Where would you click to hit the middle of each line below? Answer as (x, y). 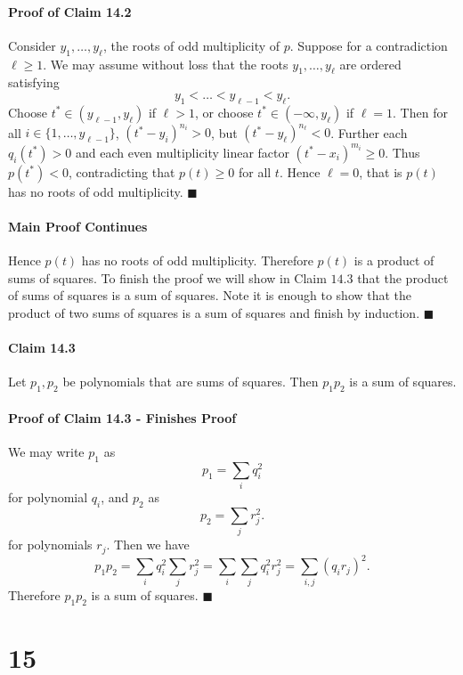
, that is (381, 171)
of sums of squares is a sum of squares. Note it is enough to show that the (210, 295)
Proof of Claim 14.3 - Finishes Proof (122, 417)
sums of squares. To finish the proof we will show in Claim (167, 277)
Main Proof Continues (78, 226)
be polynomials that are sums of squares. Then (191, 382)
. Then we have (148, 545)
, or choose (224, 112)
